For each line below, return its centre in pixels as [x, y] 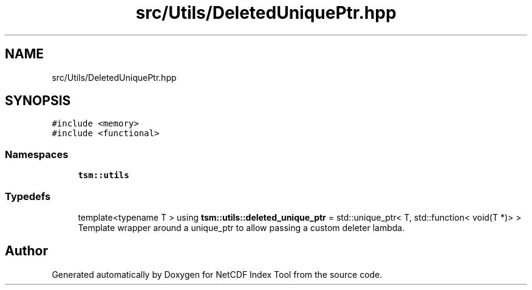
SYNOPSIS [38, 101]
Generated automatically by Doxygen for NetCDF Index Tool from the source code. [217, 274]
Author [26, 251]
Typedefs [28, 196]
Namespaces [37, 154]
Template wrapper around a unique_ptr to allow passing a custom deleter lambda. [241, 227]
